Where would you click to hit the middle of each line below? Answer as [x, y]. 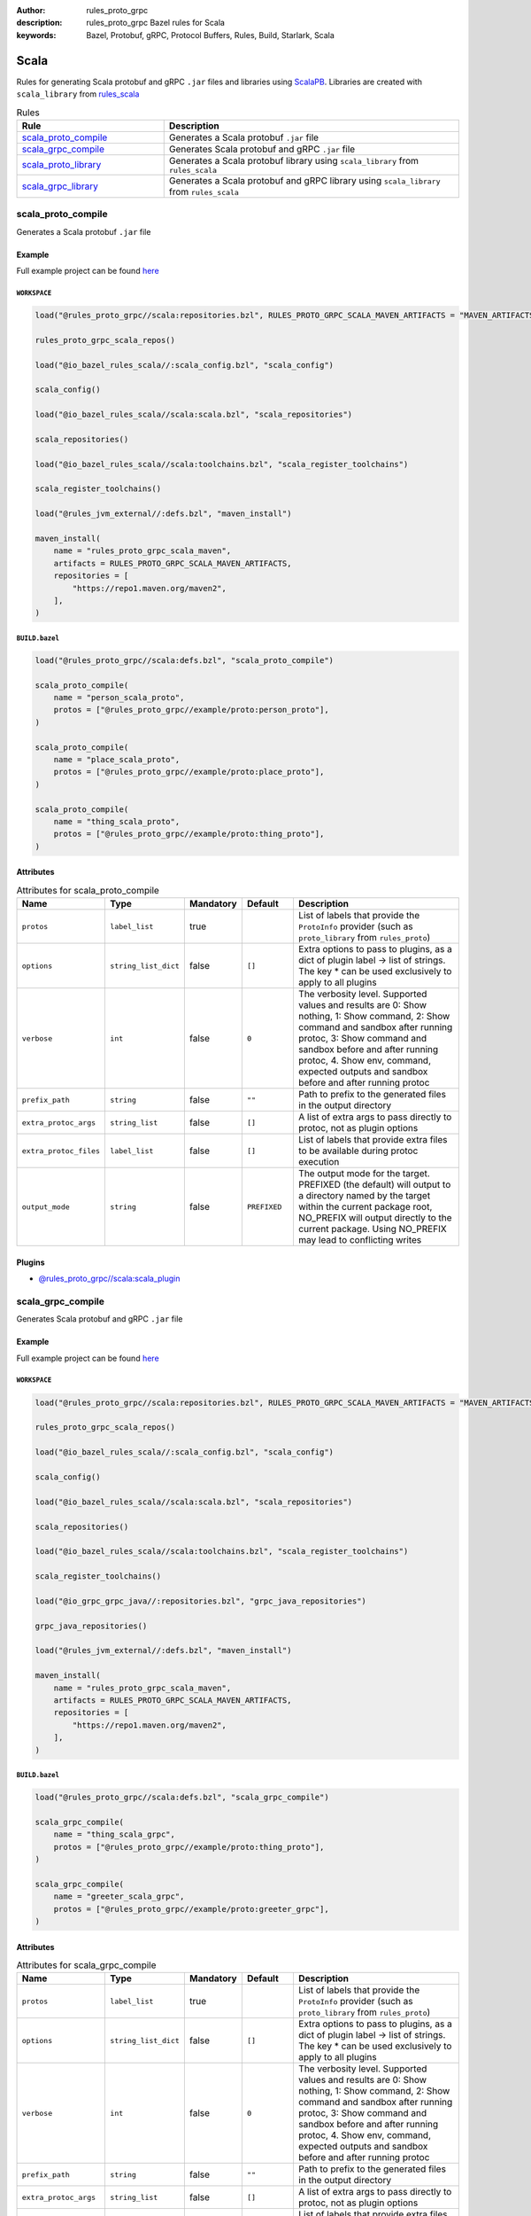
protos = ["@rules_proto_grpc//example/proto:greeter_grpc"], [191, 1909]
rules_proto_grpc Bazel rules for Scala [156, 23]
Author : [31, 10]
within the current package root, [365, 1207]
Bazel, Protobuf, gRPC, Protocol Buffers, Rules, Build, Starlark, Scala [211, 35]
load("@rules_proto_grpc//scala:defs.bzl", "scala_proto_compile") [185, 660]
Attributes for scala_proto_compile [88, 890]
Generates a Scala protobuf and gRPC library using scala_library [304, 180]
